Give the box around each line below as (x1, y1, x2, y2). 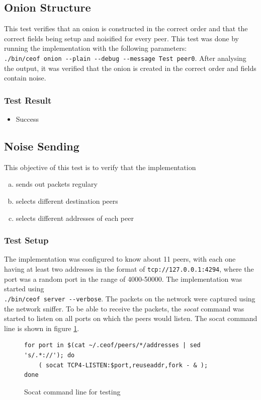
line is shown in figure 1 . (4, 323, 79, 333)
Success (16, 114, 39, 124)
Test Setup (4, 234, 49, 247)
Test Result (4, 94, 52, 106)
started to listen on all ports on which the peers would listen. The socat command (4, 313, 257, 324)
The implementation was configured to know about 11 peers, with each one (4, 254, 236, 264)
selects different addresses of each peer (16, 212, 134, 223)
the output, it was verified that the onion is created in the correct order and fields (4, 62, 256, 73)
